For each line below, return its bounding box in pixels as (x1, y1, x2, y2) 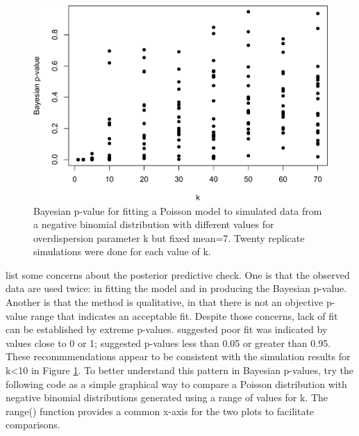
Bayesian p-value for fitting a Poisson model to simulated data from (33, 203, 322, 218)
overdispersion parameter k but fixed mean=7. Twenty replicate (33, 230, 305, 245)
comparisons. (6, 417, 60, 432)
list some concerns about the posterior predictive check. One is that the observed (6, 267, 350, 282)
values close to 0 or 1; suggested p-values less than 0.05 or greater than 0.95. (6, 335, 331, 350)
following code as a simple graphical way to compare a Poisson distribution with (6, 376, 347, 391)
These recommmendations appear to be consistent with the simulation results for (6, 349, 351, 364)
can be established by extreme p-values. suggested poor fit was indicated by (6, 322, 328, 337)
